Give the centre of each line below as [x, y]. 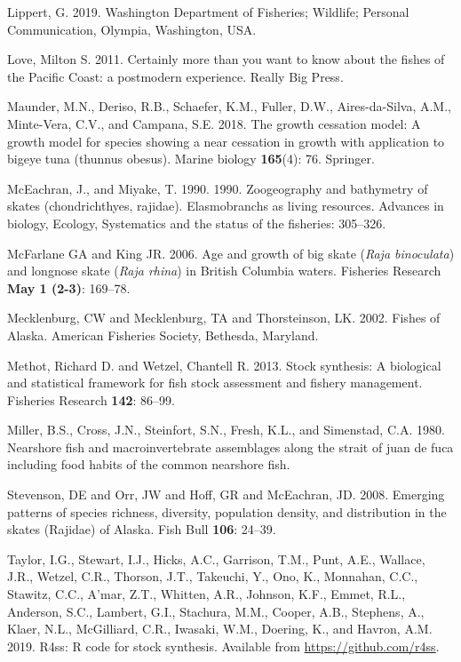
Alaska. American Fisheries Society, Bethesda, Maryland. [163, 335]
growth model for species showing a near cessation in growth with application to [226, 141]
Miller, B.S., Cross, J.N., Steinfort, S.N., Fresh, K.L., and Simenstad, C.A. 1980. [226, 430]
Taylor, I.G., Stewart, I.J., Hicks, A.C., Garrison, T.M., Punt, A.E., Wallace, [216, 558]
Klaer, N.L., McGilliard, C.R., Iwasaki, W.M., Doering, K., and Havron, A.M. [220, 629]
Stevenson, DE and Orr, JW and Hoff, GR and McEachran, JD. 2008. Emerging [226, 495]
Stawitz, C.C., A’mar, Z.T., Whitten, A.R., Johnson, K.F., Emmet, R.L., [207, 594]
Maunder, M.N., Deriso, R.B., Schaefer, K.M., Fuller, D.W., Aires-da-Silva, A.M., [229, 106]
